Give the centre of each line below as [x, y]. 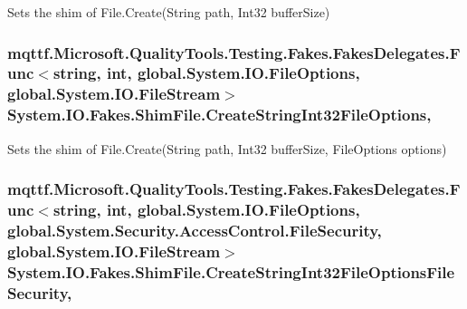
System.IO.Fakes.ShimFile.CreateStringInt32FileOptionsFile [231, 271]
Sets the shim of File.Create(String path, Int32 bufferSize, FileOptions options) [227, 148]
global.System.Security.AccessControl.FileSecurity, [195, 230]
